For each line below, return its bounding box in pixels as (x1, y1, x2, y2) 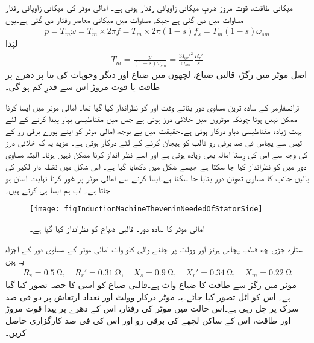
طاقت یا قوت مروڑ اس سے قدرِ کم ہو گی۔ (5, 80, 160, 93)
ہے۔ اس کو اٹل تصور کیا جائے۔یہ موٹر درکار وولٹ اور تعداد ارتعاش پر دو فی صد (5, 290, 290, 303)
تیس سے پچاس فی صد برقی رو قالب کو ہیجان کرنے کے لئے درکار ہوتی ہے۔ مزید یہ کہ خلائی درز (5, 136, 302, 149)
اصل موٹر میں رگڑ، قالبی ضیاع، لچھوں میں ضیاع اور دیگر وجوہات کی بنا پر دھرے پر (5, 68, 307, 81)
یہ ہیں (5, 254, 24, 267)
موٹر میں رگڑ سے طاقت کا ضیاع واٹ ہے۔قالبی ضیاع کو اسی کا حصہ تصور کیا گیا (5, 278, 297, 291)
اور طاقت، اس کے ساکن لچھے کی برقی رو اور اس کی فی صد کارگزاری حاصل (5, 314, 291, 327)
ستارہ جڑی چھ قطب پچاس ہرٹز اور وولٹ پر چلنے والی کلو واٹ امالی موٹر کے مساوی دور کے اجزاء (5, 242, 303, 255)
